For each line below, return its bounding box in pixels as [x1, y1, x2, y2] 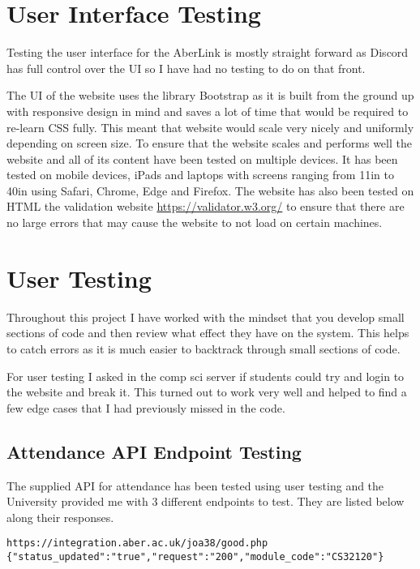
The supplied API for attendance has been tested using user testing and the [6, 477, 384, 494]
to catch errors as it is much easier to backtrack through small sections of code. [6, 340, 401, 357]
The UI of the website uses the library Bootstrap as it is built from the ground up [6, 87, 414, 104]
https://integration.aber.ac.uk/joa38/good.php [6, 537, 268, 550]
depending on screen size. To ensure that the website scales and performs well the [6, 135, 412, 152]
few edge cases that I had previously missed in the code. [6, 399, 285, 416]
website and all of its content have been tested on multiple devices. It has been [6, 150, 398, 167]
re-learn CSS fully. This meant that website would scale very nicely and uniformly [6, 118, 414, 135]
